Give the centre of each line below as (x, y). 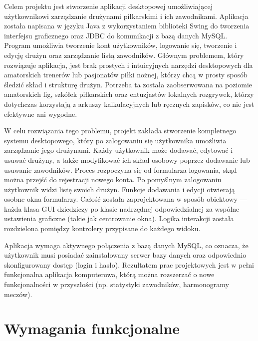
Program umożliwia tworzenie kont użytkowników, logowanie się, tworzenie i (121, 45)
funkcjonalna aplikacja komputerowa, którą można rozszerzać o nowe (109, 274)
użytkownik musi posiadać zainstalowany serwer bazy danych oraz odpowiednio (125, 255)
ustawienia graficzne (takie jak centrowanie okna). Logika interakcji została (119, 218)
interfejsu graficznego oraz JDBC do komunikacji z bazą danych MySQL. (116, 35)
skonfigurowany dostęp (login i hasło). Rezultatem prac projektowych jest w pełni (129, 264)
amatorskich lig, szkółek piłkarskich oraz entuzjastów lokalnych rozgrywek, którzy (129, 94)
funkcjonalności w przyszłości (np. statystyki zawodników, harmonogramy (117, 284)
